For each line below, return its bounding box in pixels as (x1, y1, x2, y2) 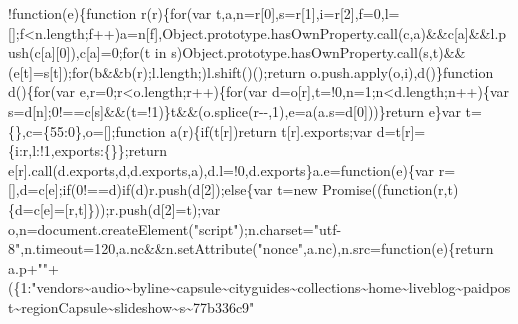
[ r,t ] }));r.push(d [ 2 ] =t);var (64, 198, 221, 219)
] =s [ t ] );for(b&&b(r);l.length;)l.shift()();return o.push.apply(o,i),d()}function (29, 61, 494, 82)
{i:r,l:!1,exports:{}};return (8, 140, 167, 161)
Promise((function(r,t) (322, 179, 459, 200)
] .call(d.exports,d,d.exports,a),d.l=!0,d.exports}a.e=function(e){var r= (23, 159, 456, 180)
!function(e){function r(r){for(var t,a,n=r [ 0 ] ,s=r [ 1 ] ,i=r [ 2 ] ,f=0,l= (8, 3, 400, 23)
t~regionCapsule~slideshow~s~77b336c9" (8, 296, 255, 317)
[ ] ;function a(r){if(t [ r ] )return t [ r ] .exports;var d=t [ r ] (103, 120, 415, 141)
